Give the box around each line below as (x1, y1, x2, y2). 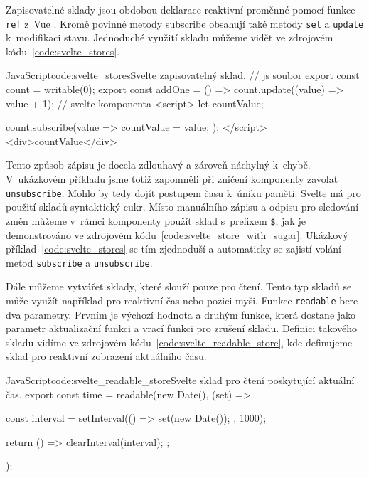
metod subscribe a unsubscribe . (6, 255, 153, 270)
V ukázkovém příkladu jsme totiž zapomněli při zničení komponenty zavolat (6, 171, 338, 186)
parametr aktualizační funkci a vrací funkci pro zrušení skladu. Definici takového (6, 321, 358, 336)
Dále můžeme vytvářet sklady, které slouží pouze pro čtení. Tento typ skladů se (6, 279, 352, 294)
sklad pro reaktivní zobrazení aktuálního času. (6, 349, 207, 363)
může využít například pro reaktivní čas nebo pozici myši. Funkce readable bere (6, 292, 358, 307)
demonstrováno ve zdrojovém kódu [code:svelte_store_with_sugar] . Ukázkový (6, 227, 348, 242)
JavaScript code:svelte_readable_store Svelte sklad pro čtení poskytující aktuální (6, 372, 355, 387)
